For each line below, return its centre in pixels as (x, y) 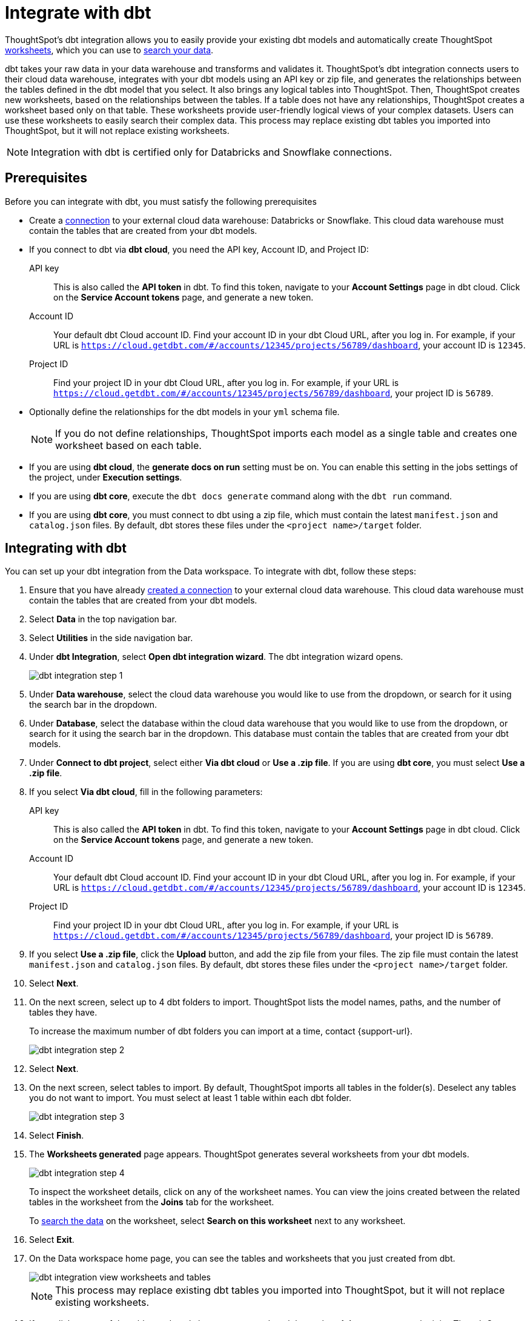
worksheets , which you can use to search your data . (109, 50)
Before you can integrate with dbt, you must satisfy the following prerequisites (161, 201)
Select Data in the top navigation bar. (103, 619)
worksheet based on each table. (128, 445)
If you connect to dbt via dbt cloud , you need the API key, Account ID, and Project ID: (199, 249)
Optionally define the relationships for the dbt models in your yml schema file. (184, 411)
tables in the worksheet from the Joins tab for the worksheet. (152, 1202)
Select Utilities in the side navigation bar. (111, 638)
